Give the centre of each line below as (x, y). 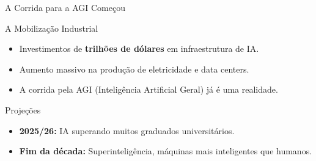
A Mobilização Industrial (52, 28)
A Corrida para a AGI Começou (65, 7)
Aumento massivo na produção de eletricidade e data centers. (134, 69)
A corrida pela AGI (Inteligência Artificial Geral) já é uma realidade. (149, 89)
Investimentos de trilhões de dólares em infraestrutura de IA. (139, 48)
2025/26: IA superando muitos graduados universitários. (127, 130)
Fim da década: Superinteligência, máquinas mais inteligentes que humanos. (166, 151)
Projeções (23, 109)
